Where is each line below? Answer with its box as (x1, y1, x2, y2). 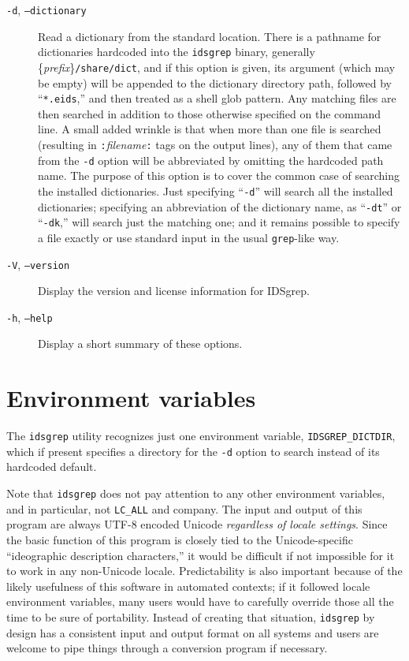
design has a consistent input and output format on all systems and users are (6, 624, 379, 640)
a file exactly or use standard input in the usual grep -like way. (38, 229, 340, 245)
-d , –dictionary (6, 2, 87, 17)
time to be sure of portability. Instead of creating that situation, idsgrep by (6, 608, 375, 625)
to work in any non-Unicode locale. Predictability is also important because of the (6, 562, 403, 579)
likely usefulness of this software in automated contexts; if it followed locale (6, 577, 370, 594)
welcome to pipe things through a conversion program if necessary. (6, 640, 328, 656)
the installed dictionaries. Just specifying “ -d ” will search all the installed (38, 182, 393, 199)
